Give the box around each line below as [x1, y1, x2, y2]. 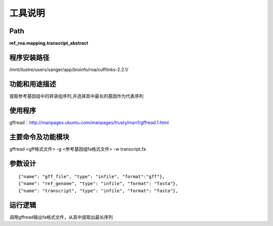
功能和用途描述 [9, 80, 56, 88]
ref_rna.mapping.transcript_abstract [9, 40, 88, 46]
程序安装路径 [9, 53, 50, 62]
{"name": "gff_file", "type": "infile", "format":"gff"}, [18, 174, 165, 180]
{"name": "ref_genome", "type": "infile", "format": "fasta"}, [18, 181, 178, 187]
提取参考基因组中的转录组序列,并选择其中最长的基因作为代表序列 [9, 93, 144, 99]
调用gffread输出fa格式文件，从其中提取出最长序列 [9, 214, 113, 220]
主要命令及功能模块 [9, 133, 69, 141]
